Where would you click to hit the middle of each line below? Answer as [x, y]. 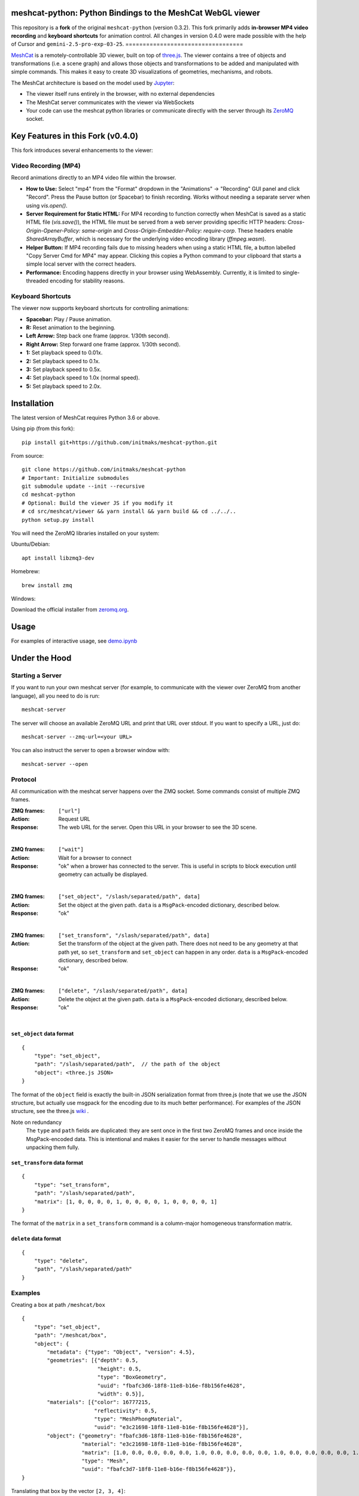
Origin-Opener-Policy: [53, 230]
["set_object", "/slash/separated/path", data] [129, 897]
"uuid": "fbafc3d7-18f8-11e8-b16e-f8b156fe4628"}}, [159, 1469]
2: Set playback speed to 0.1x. [63, 361]
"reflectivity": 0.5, [126, 1410]
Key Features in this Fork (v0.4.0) [75, 136]
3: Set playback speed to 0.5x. [64, 370]
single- [291, 272]
